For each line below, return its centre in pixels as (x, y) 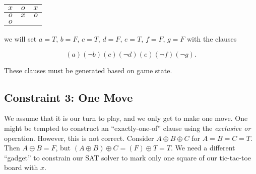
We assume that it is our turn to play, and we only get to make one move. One (126, 118)
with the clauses (212, 39)
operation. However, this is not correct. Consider (79, 138)
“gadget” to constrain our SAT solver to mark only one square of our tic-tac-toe (128, 157)
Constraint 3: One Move (69, 97)
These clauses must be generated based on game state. (88, 70)
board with (21, 167)
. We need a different (203, 148)
